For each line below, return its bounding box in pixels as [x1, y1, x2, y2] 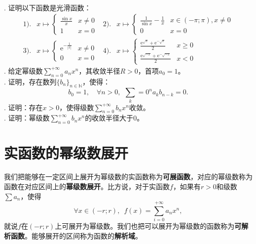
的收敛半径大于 [85, 113, 134, 123]
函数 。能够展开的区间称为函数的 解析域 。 [10, 230, 142, 241]
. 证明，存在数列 [4, 76, 57, 86]
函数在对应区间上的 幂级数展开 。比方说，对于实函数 [4, 181, 170, 191]
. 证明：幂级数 [4, 113, 50, 123]
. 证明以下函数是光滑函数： [4, 2, 91, 12]
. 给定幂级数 [4, 65, 43, 76]
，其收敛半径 [78, 65, 120, 76]
